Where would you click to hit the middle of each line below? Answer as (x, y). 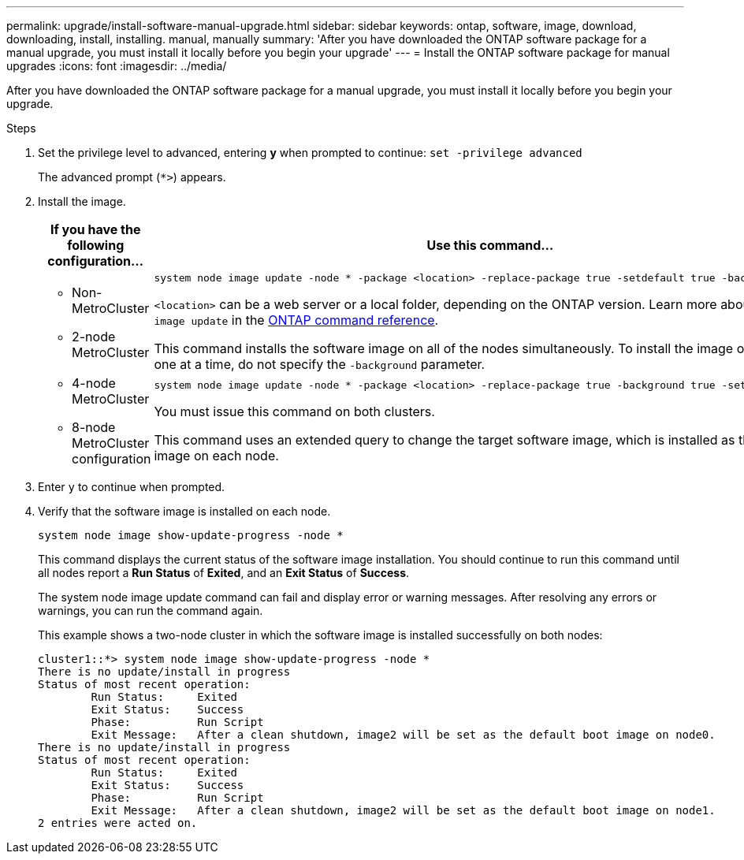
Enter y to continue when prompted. (132, 487)
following (96, 245)
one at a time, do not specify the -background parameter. (320, 364)
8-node (94, 427)
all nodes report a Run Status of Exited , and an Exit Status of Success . (224, 573)
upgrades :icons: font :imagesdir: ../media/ (117, 66)
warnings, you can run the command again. (151, 611)
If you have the (95, 229)
